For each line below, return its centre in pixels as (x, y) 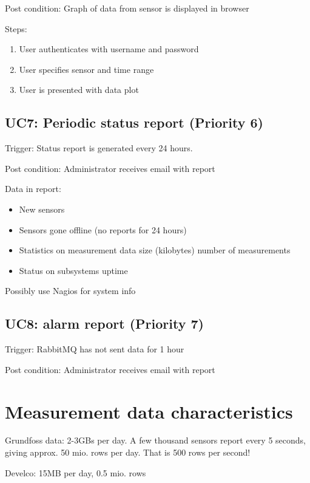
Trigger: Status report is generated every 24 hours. (99, 148)
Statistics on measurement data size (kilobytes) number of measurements (155, 250)
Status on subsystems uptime (73, 270)
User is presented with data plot (79, 90)
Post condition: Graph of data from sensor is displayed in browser (127, 8)
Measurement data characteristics (149, 411)
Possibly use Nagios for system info (70, 291)
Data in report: (33, 189)
